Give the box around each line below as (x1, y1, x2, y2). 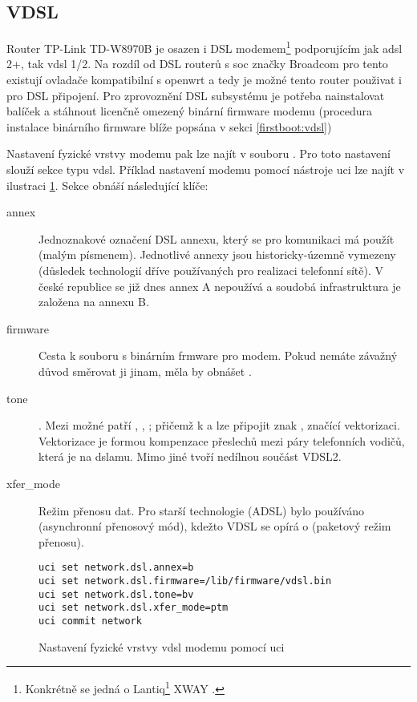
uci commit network (38, 615, 142, 627)
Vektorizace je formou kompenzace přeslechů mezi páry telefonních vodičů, (38, 432, 405, 449)
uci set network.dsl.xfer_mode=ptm (38, 602, 229, 614)
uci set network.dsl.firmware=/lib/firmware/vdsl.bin (38, 575, 332, 587)
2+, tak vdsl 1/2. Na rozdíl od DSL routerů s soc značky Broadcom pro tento (6, 55, 388, 72)
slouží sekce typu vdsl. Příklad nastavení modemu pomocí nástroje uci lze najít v (6, 161, 405, 178)
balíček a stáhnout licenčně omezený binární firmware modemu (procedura (6, 103, 373, 119)
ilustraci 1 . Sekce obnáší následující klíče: (6, 176, 208, 193)
